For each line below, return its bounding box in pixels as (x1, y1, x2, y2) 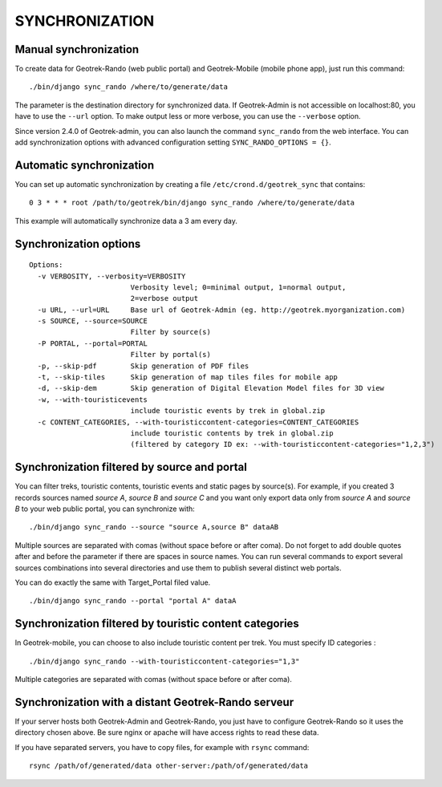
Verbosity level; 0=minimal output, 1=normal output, (130, 282, 347, 292)
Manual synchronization (14, 43, 140, 56)
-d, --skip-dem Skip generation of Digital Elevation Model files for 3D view (37, 383, 385, 393)
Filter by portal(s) (130, 350, 212, 359)
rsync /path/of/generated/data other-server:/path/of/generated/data (29, 761, 309, 770)
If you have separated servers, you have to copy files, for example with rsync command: (14, 742, 310, 752)
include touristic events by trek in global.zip (130, 406, 326, 416)
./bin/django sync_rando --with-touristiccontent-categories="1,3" (29, 656, 300, 666)
